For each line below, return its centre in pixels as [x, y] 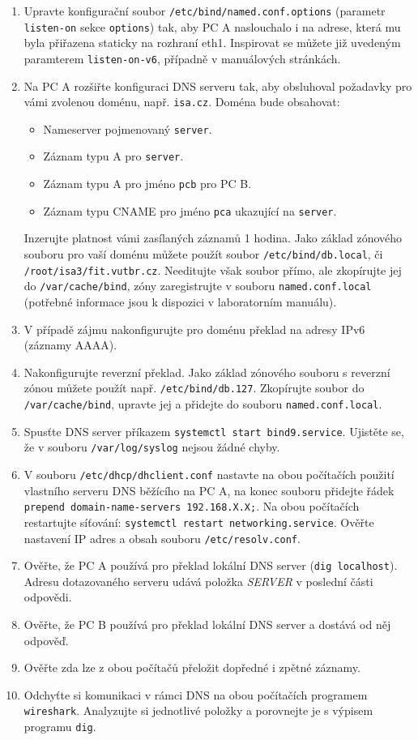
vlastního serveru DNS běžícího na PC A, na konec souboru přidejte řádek [209, 490]
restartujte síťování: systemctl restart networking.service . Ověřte [199, 522]
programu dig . [60, 727]
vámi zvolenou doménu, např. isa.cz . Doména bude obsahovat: [182, 102]
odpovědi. [48, 597]
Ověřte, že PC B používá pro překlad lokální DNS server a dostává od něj [207, 625]
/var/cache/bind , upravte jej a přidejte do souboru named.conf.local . [203, 404]
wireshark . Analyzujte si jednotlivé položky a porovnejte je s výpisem [198, 710]
